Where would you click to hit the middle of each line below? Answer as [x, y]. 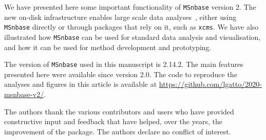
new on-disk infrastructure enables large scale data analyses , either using [120, 17]
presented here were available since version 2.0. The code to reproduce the [121, 74]
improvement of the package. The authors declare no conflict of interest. [118, 131]
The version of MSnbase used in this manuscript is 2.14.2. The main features [124, 64]
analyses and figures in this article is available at [81, 84]
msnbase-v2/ [24, 94]
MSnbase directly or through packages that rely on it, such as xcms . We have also [131, 27]
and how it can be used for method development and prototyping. [108, 47]
